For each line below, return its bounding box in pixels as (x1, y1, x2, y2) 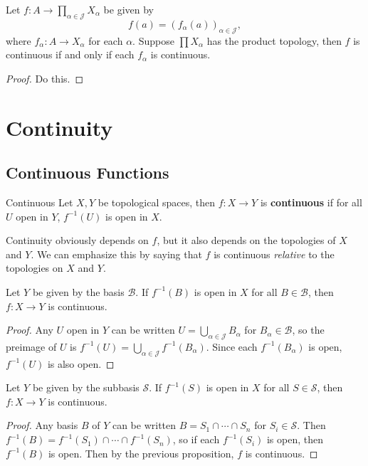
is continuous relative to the (214, 246, 335, 261)
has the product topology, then (206, 33, 342, 48)
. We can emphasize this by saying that (31, 246, 202, 261)
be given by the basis (32, 284, 125, 299)
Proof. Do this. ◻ (6, 70, 84, 85)
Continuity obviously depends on (6, 233, 149, 248)
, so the (292, 322, 325, 337)
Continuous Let (6, 194, 73, 209)
